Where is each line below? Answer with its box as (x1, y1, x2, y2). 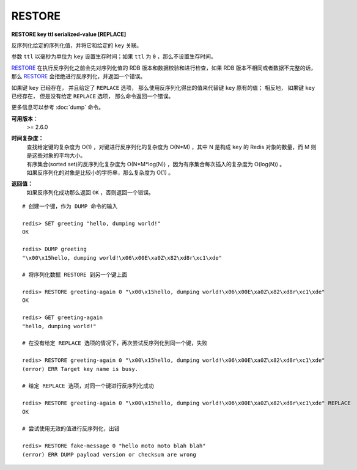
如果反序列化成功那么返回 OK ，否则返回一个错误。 (26, 188, 154, 196)
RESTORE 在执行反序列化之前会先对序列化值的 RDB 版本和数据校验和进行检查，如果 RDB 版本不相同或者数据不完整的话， (11, 64, 317, 72)
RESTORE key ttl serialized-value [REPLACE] (11, 31, 127, 38)
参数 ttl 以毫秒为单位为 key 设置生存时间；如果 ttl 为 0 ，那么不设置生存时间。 (11, 53, 216, 61)
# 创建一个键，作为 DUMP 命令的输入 (22, 203, 118, 210)
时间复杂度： (11, 134, 44, 142)
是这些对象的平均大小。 (26, 152, 86, 159)
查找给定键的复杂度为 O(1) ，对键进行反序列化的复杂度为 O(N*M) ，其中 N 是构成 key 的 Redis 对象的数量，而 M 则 (26, 143, 317, 150)
